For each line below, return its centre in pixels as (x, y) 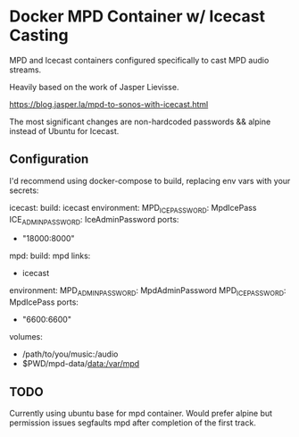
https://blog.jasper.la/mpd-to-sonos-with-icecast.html (109, 104)
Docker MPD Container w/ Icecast (137, 17)
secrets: (24, 190)
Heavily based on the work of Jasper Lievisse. (94, 87)
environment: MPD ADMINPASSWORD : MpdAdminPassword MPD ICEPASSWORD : (148, 292)
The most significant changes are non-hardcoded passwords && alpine (140, 122)
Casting (39, 35)
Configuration (49, 160)
